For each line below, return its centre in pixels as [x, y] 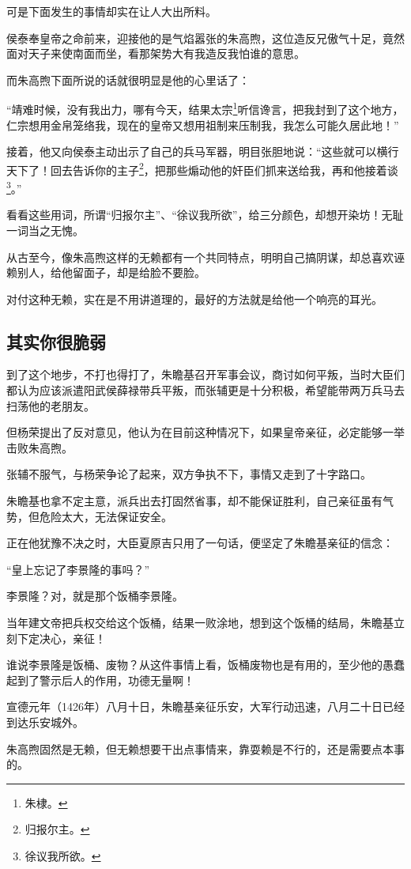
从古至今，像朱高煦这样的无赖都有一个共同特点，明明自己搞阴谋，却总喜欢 [200, 257]
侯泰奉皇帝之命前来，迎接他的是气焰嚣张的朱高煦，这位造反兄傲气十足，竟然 [205, 38]
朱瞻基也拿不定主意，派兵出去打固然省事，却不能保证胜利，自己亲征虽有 [194, 501]
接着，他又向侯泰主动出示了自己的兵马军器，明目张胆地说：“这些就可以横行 [203, 151]
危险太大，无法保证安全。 [106, 516]
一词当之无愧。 [45, 230]
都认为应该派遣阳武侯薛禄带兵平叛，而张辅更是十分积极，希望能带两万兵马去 [205, 390]
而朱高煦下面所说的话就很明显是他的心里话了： [128, 79]
